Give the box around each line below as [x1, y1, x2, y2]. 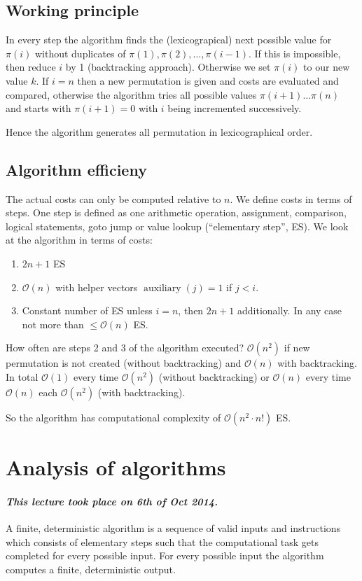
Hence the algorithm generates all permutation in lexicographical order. [6, 124, 313, 139]
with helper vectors [55, 279, 138, 294]
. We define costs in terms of [230, 191, 352, 206]
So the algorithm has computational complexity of [6, 409, 221, 424]
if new [284, 340, 310, 355]
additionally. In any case [237, 303, 342, 318]
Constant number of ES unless [22, 303, 153, 318]
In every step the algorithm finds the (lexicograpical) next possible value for [6, 32, 332, 47]
